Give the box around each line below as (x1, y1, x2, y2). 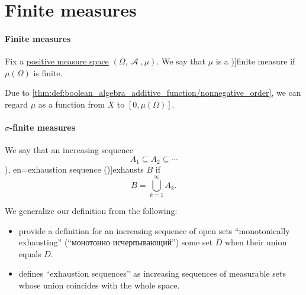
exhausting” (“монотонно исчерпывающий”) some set (18, 236, 213, 248)
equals (18, 247, 41, 260)
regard (5, 98, 28, 110)
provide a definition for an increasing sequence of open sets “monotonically (18, 224, 290, 236)
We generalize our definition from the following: (5, 205, 178, 217)
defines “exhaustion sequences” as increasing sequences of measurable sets (18, 267, 286, 280)
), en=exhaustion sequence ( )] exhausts (5, 163, 144, 176)
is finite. (33, 66, 63, 79)
